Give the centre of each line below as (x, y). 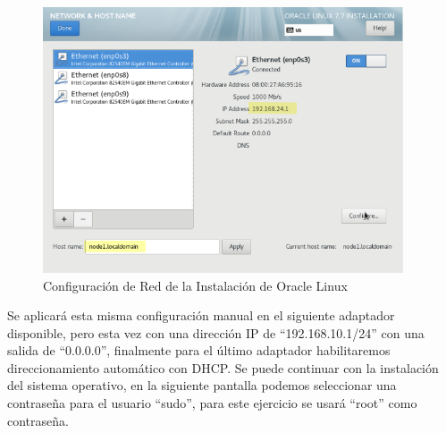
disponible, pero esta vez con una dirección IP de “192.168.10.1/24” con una (216, 332)
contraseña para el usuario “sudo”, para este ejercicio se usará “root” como (212, 403)
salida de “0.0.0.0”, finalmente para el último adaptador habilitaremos (199, 350)
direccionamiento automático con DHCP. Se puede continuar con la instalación (223, 367)
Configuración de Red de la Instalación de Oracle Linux (195, 285)
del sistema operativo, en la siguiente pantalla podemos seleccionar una (202, 385)
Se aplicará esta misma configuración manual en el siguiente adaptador (201, 315)
